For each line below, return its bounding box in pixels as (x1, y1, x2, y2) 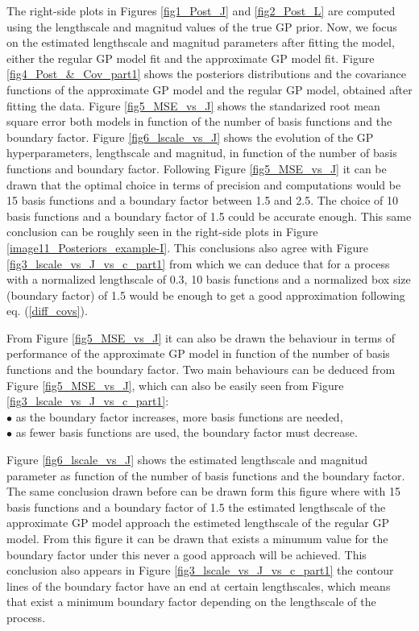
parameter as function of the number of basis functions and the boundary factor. (6, 467, 405, 484)
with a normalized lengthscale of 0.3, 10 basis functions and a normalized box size (6, 271, 411, 288)
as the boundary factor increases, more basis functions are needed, (15, 408, 343, 425)
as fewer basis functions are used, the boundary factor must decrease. (15, 424, 358, 441)
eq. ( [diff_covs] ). (6, 302, 88, 319)
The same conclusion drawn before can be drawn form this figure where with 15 (6, 483, 400, 500)
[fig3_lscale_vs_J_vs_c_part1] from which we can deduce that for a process (6, 255, 390, 272)
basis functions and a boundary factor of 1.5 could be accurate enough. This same (6, 207, 412, 224)
